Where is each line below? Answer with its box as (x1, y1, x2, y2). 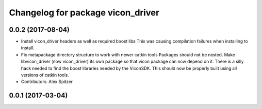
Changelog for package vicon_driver (9, 7, 160, 18)
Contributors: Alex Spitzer (21, 79, 73, 84)
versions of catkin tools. (21, 72, 69, 78)
